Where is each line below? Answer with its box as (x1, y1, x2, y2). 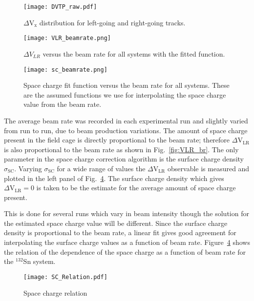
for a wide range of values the (57, 163, 146, 173)
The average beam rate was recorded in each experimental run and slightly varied (4, 115, 248, 125)
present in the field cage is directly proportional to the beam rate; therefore (4, 135, 230, 145)
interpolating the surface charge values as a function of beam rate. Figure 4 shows (4, 237, 250, 247)
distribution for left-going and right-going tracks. (39, 17, 186, 27)
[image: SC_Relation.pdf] (23, 273, 107, 281)
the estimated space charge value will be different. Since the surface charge (4, 218, 228, 228)
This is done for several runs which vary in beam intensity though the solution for (4, 208, 249, 219)
